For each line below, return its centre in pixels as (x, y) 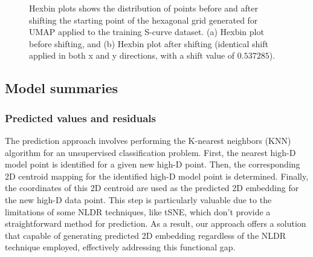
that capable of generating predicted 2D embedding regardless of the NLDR (146, 235)
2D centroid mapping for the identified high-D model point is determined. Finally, (157, 176)
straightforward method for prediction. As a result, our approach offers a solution (156, 223)
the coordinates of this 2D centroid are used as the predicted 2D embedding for (152, 188)
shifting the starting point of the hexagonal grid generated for (144, 20)
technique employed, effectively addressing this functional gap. (120, 247)
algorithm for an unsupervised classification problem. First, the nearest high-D (150, 152)
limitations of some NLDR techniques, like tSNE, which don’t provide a (138, 211)
